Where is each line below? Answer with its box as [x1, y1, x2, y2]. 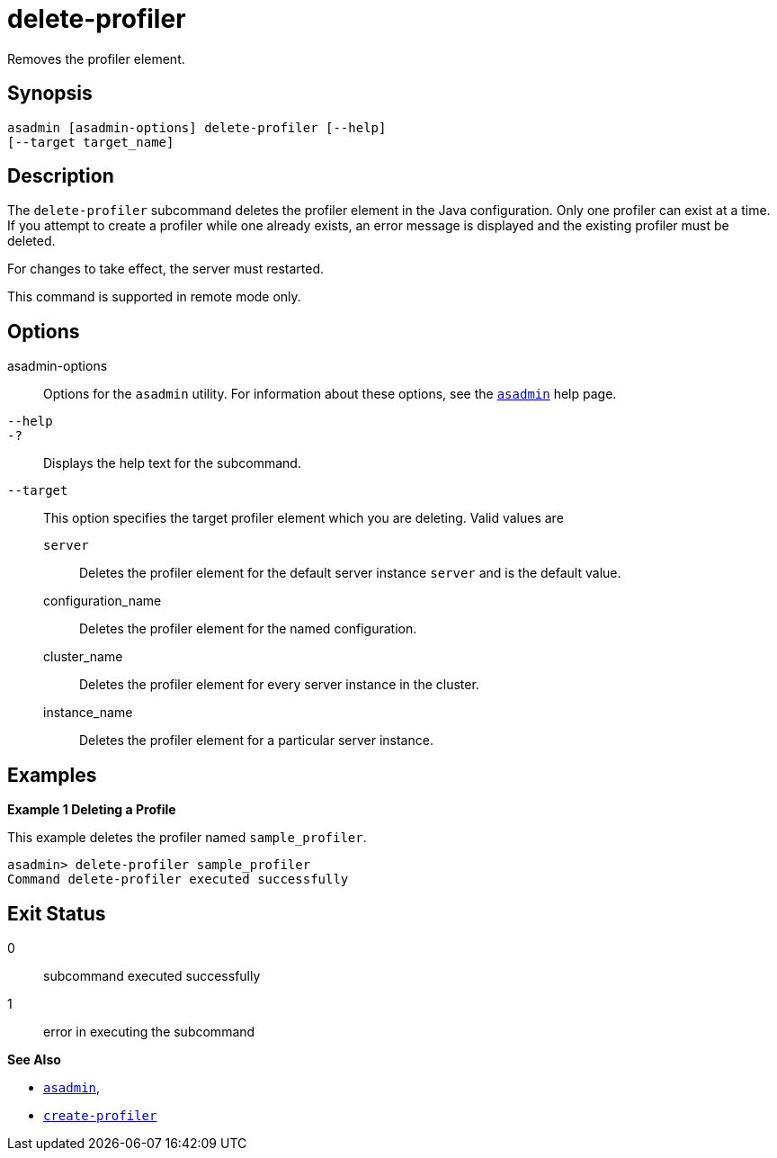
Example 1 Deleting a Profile [7, 802, 176, 818]
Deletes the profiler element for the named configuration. [79, 621, 417, 637]
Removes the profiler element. [7, 50, 185, 67]
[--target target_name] [7, 134, 174, 149]
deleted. [7, 233, 56, 249]
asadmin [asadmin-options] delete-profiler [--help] [7, 120, 387, 135]
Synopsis [7, 82, 93, 105]
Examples [7, 763, 97, 786]
